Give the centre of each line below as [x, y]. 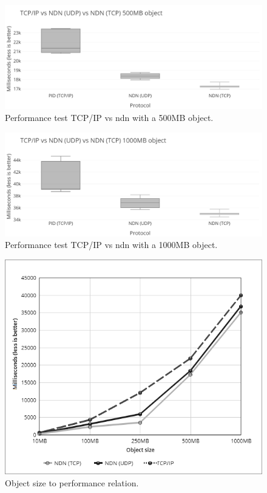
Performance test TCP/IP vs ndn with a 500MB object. [109, 118]
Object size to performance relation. [72, 482]
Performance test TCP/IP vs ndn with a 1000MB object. [111, 245]
